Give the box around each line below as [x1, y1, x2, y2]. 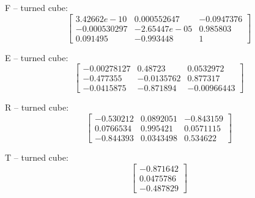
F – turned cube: [5, 1, 68, 13]
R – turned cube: [5, 101, 69, 114]
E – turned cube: [5, 51, 68, 64]
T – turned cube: [5, 151, 68, 164]
